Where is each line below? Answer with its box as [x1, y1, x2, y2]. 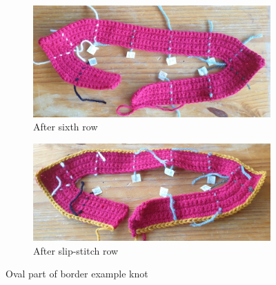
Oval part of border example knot [6, 266, 148, 281]
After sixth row [33, 119, 98, 134]
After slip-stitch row [33, 243, 119, 257]
